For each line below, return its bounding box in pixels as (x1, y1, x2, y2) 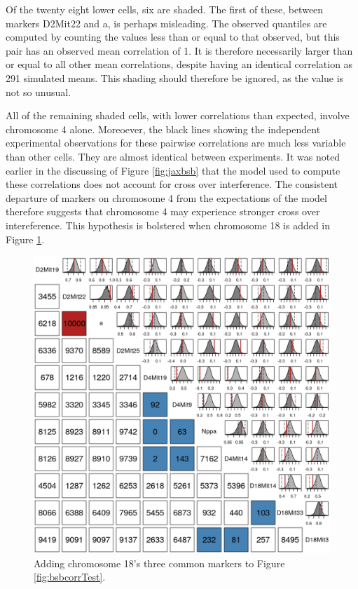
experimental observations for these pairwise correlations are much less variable (6, 135, 346, 150)
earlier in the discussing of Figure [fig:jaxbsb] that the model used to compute (6, 163, 340, 177)
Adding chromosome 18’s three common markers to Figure (34, 555, 285, 570)
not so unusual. (6, 84, 71, 99)
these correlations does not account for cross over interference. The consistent (6, 177, 338, 191)
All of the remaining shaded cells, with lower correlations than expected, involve (6, 108, 350, 123)
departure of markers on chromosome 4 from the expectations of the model (6, 190, 327, 205)
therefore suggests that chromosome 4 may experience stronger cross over (6, 204, 320, 219)
